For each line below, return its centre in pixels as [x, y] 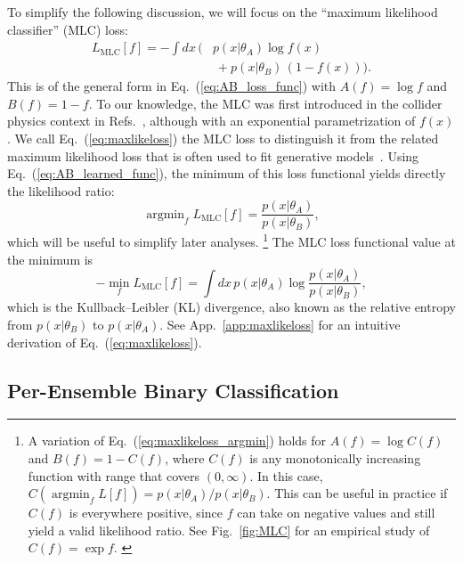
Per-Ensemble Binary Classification [173, 390]
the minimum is [50, 259]
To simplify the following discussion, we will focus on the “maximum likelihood [223, 12]
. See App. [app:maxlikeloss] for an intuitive [280, 324]
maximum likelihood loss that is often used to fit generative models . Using [213, 155]
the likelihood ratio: [61, 190]
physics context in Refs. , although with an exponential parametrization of [211, 121]
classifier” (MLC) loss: [68, 29]
